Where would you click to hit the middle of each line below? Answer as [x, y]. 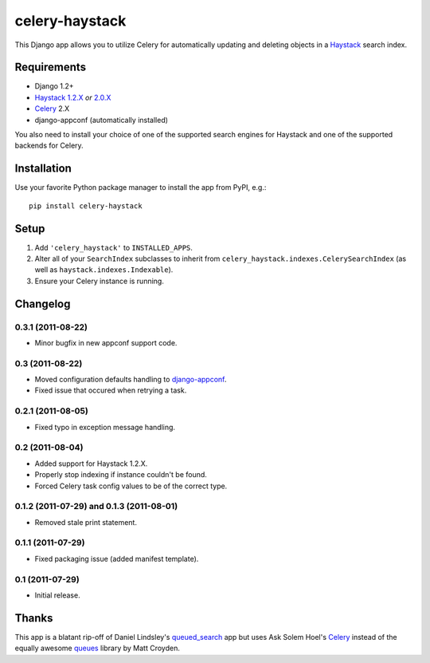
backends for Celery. [49, 146]
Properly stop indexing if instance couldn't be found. [121, 475]
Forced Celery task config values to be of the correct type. [131, 486]
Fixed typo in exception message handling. [105, 427]
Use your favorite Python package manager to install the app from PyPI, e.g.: [141, 187]
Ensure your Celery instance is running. [100, 281]
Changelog [43, 304]
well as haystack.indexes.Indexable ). [104, 270]
